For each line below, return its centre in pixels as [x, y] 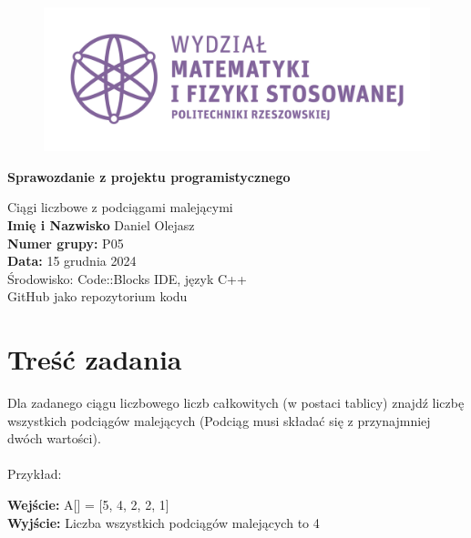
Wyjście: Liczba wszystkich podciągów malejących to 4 [164, 522]
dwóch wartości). [54, 438]
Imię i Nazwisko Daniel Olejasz [101, 224]
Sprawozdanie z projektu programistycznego [149, 176]
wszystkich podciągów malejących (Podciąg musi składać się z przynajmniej [219, 420]
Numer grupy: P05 [66, 243]
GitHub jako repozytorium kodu [97, 296]
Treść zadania [95, 359]
